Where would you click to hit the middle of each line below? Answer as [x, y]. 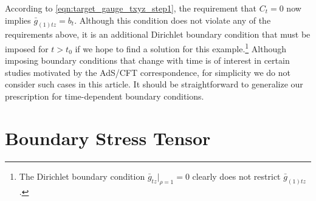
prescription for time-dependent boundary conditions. [105, 96]
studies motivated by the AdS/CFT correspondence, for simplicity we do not [148, 72]
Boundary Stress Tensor [108, 138]
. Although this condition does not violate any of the [173, 20]
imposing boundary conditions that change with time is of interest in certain [147, 60]
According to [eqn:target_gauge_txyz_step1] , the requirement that [131, 8]
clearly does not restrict [236, 176]
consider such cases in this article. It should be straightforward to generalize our [154, 84]
